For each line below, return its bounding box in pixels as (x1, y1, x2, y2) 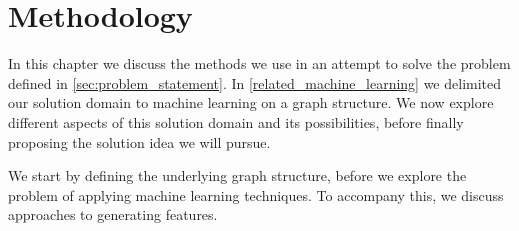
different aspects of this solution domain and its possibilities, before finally (8, 111, 464, 132)
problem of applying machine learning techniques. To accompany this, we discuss (8, 184, 504, 205)
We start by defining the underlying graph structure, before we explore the (8, 165, 467, 186)
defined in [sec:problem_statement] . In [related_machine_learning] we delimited (8, 72, 502, 93)
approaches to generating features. (8, 204, 218, 225)
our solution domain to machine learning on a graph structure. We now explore (8, 92, 494, 113)
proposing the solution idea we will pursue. (8, 131, 271, 152)
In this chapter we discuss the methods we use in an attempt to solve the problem (8, 53, 511, 74)
